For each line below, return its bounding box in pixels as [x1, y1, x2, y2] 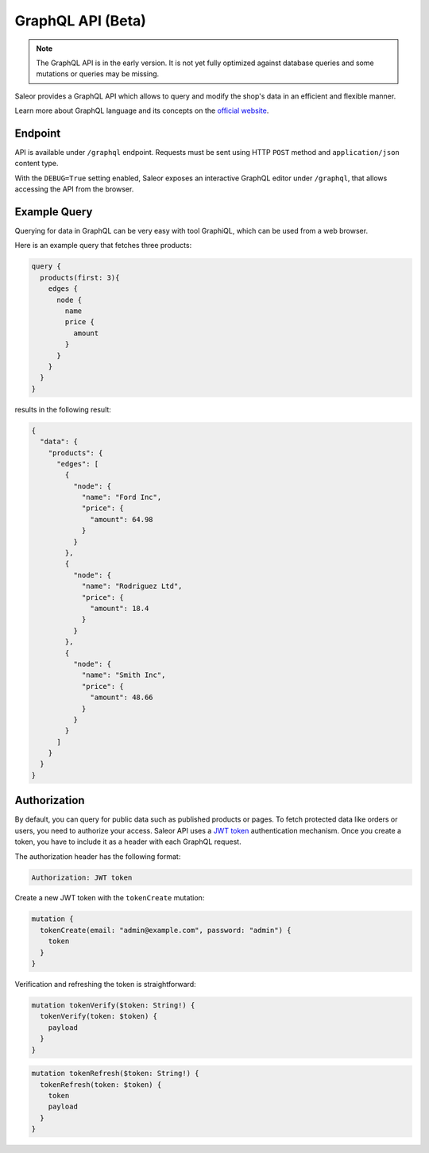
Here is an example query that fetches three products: [14, 241, 192, 250]
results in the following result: [14, 404, 111, 414]
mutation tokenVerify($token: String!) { [31, 1001, 195, 1009]
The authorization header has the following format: [14, 851, 181, 861]
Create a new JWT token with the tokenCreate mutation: [14, 893, 205, 903]
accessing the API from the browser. [14, 184, 134, 194]
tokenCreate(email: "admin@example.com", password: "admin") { [40, 926, 292, 934]
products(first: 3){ [40, 273, 120, 282]
